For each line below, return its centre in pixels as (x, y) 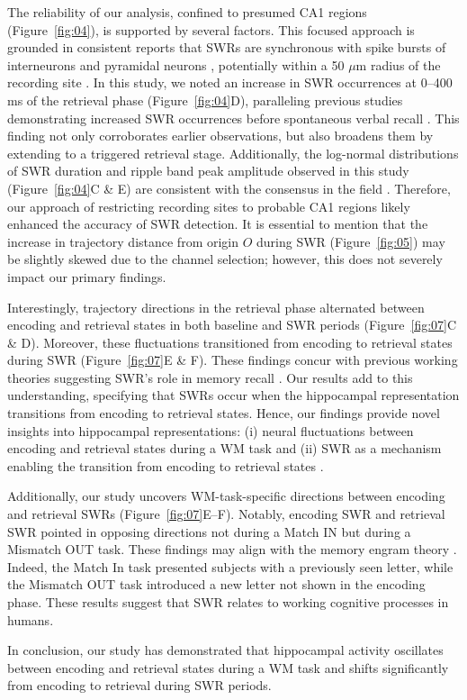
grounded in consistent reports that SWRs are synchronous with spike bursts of (227, 47)
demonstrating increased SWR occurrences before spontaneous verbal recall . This (233, 118)
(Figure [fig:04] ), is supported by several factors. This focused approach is (211, 29)
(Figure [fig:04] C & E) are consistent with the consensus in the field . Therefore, (229, 188)
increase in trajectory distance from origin (123, 241)
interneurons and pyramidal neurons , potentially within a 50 (176, 64)
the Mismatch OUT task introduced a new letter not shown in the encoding (216, 584)
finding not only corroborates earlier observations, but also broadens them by (220, 136)
